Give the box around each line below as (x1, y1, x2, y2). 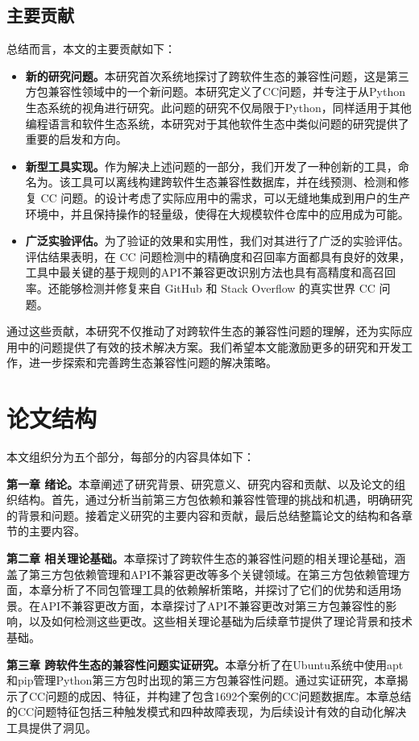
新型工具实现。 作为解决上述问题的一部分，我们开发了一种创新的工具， (25, 157, 398, 174)
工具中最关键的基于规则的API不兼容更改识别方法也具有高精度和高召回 (25, 264, 396, 281)
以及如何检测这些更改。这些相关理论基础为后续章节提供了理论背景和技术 (28, 613, 413, 630)
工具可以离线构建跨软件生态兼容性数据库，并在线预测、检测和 (70, 173, 398, 190)
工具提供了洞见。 (6, 718, 97, 735)
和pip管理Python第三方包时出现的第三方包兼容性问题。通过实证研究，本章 (6, 672, 397, 689)
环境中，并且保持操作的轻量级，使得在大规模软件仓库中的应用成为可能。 (25, 205, 409, 222)
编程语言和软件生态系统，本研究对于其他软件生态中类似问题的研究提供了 (25, 114, 409, 131)
